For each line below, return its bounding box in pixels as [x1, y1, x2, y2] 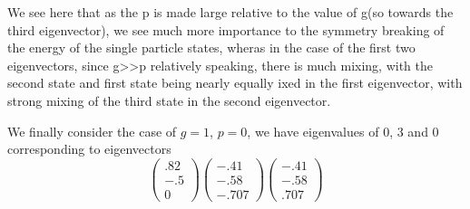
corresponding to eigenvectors [7, 139, 171, 158]
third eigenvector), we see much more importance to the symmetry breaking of [7, 20, 445, 39]
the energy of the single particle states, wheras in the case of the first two [7, 38, 416, 57]
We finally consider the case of [7, 121, 177, 140]
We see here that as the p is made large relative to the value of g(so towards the [7, 3, 454, 21]
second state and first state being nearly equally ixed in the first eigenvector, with [7, 73, 463, 92]
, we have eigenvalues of [247, 121, 379, 140]
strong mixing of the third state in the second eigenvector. [7, 90, 331, 109]
